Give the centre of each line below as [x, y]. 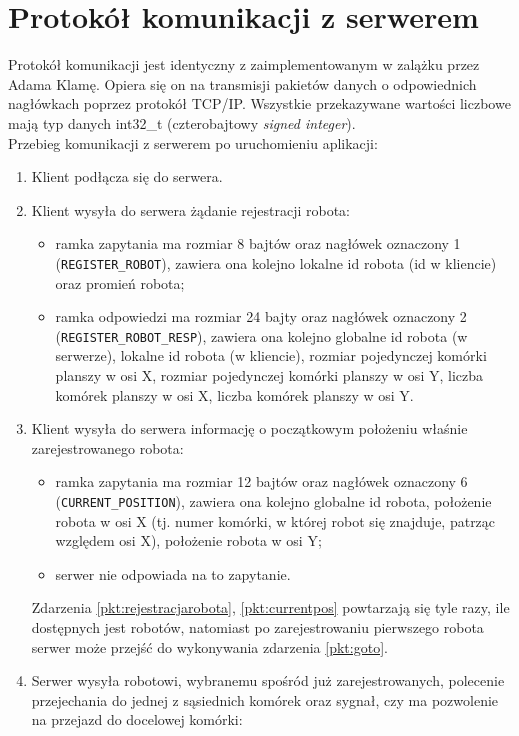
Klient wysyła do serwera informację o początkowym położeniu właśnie [249, 428]
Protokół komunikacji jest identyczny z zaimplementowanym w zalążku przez [244, 64]
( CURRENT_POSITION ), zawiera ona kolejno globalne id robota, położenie [273, 500]
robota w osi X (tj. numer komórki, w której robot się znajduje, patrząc [275, 520]
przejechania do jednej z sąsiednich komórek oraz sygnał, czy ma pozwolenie [265, 699]
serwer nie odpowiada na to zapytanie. [173, 573]
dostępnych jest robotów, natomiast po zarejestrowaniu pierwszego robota [257, 626]
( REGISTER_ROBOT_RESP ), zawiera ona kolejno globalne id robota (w [261, 335]
